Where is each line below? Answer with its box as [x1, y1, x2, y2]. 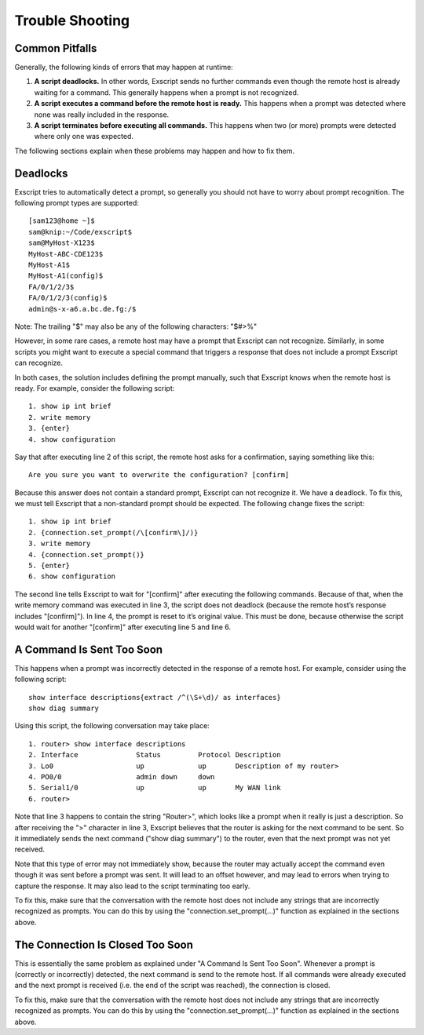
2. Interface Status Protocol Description [28, 750, 282, 760]
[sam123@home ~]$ [28, 217, 95, 225]
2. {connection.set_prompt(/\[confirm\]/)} [28, 528, 199, 537]
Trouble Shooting [14, 12, 130, 29]
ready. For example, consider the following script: [14, 383, 175, 392]
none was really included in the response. [34, 110, 170, 119]
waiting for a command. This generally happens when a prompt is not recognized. [34, 87, 299, 97]
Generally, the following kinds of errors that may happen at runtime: [14, 63, 233, 72]
